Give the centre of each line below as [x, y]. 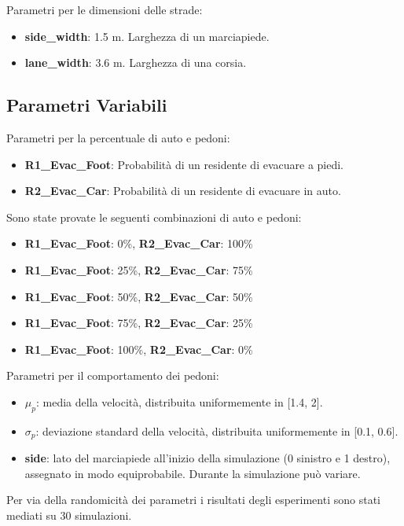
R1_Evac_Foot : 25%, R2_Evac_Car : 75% [139, 269]
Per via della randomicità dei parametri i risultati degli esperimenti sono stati [193, 500]
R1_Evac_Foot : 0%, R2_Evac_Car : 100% [139, 243]
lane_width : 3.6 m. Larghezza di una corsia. [136, 63]
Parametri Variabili [87, 105]
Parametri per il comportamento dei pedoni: [113, 375]
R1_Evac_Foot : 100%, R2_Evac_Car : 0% [139, 349]
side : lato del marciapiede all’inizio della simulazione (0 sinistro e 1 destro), [208, 458]
